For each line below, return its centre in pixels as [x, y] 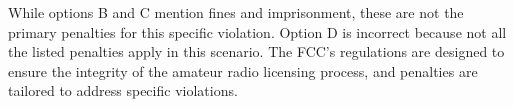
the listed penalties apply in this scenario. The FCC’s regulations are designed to [256, 51]
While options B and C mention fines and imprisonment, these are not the [236, 12]
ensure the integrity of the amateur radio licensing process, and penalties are [243, 70]
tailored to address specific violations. [123, 90]
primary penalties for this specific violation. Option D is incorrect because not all [257, 31]
